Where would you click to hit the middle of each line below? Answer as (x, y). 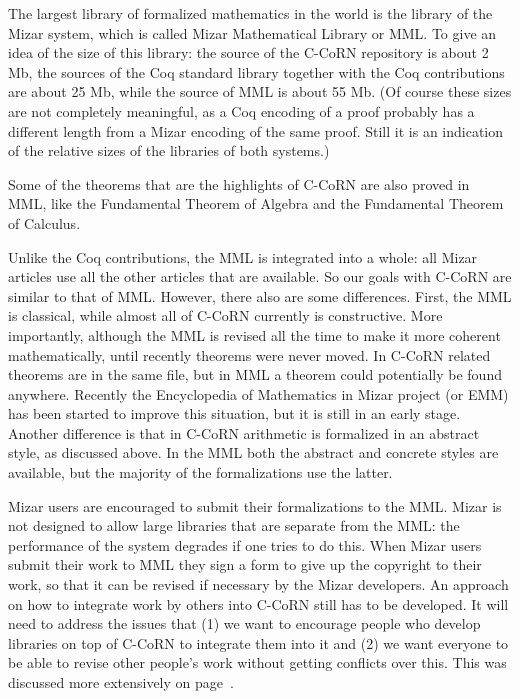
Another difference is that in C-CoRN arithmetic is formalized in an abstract (244, 432)
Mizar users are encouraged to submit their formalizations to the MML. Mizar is (255, 505)
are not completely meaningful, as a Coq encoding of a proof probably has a (241, 110)
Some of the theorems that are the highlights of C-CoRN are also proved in (239, 183)
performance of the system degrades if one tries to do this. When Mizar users (245, 544)
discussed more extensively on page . (121, 682)
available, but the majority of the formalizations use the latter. (200, 472)
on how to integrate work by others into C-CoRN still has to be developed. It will (258, 603)
